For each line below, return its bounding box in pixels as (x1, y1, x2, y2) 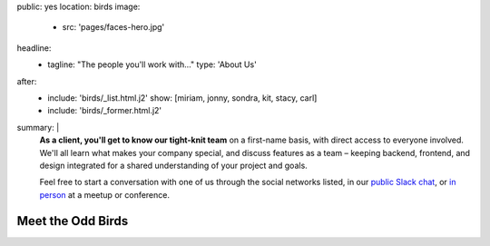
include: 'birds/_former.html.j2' (47, 105, 162, 116)
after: (16, 75, 37, 86)
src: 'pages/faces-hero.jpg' (62, 22, 165, 33)
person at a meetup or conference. (39, 189, 170, 200)
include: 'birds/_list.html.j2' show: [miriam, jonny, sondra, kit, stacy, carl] (47, 92, 318, 103)
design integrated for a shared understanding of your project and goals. (39, 160, 308, 171)
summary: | (16, 122, 60, 133)
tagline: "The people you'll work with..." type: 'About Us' (47, 59, 258, 70)
